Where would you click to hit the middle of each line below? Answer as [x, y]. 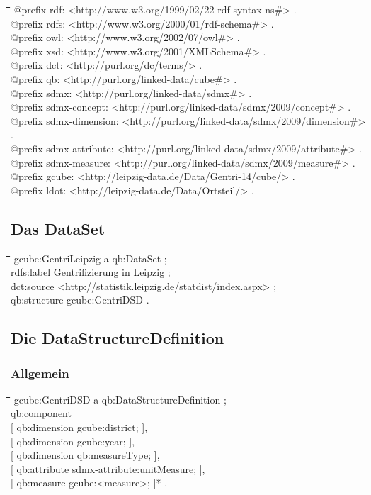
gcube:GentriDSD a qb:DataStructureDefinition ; [120, 399]
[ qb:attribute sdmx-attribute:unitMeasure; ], [108, 468]
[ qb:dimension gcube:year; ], [73, 441]
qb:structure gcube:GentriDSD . [80, 300]
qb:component [41, 413]
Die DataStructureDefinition [118, 338]
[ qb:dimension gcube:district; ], [79, 427]
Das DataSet [58, 228]
